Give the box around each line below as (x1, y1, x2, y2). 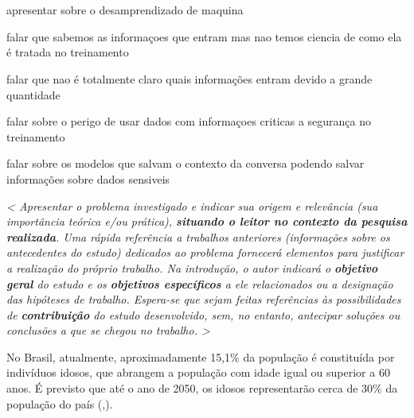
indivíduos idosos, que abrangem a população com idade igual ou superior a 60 (6, 364, 390, 381)
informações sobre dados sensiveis (6, 170, 170, 187)
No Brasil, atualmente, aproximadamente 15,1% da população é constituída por (6, 348, 395, 365)
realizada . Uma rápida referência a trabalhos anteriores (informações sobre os (6, 228, 390, 245)
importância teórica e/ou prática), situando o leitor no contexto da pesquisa (6, 213, 408, 230)
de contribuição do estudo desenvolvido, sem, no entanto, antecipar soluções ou (6, 306, 400, 323)
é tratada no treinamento (6, 44, 129, 60)
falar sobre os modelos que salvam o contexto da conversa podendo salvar (6, 155, 365, 172)
